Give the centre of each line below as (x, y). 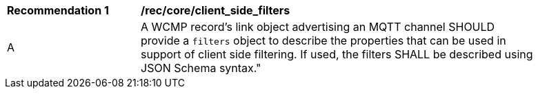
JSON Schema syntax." (201, 68)
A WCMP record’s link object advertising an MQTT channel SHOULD (318, 27)
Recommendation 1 (58, 10)
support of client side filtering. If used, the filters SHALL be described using (337, 54)
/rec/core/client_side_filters (216, 10)
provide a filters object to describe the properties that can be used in (323, 40)
